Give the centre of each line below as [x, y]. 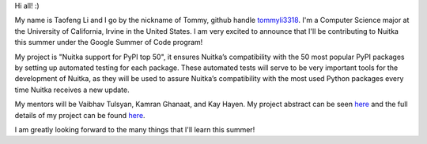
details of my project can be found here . [80, 115]
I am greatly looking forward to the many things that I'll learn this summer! [135, 129]
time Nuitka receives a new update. [72, 90]
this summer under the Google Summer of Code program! [109, 42]
